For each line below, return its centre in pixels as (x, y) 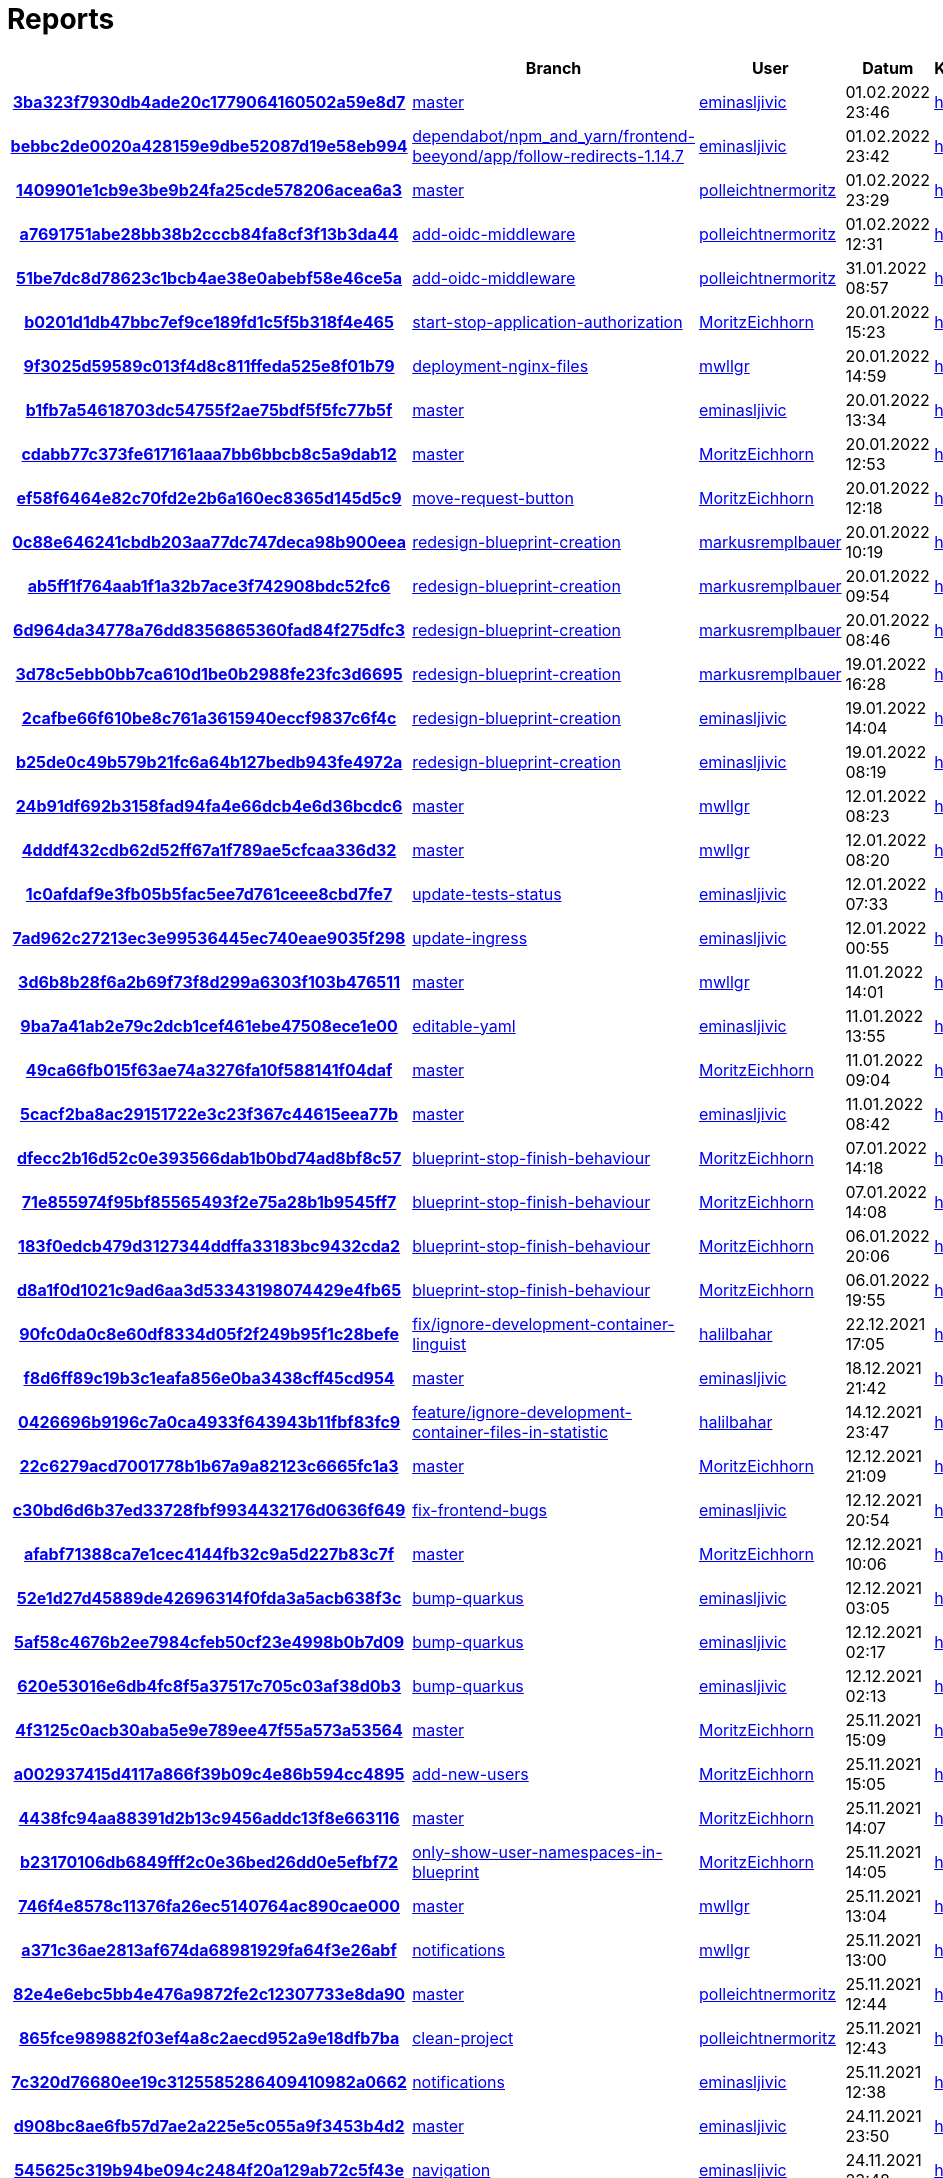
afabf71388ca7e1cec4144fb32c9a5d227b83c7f (209, 1553)
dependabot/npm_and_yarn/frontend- (553, 135)
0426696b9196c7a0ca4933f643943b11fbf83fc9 (209, 1421)
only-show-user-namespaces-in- (537, 1851)
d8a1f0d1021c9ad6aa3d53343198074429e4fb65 (209, 1289)
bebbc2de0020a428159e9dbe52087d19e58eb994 (209, 145)
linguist (439, 1343)
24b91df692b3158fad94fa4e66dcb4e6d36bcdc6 (209, 805)
